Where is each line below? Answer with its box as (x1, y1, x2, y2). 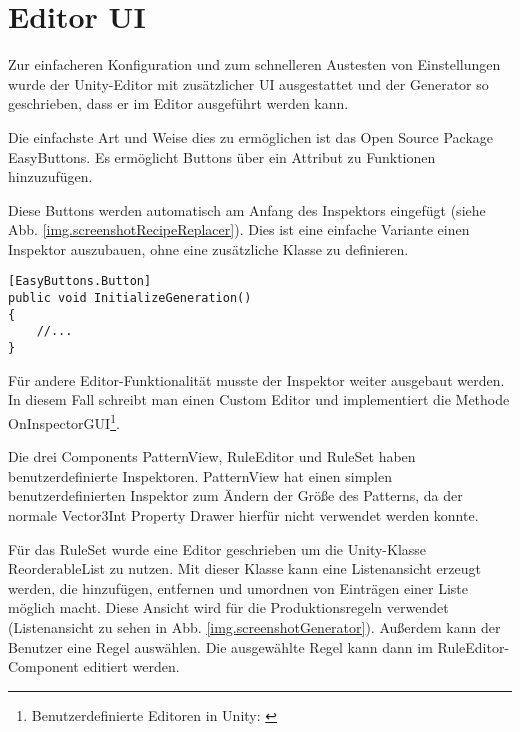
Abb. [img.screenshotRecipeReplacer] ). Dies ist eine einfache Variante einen (8, 219, 470, 240)
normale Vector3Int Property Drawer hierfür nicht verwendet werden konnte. (8, 504, 479, 525)
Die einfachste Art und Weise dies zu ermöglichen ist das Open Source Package (8, 126, 494, 147)
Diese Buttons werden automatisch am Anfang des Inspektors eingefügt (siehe (8, 199, 486, 220)
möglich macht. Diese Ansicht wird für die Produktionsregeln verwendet (8, 597, 449, 618)
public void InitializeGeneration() (8, 291, 252, 306)
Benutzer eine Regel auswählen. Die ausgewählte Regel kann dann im (8, 636, 433, 657)
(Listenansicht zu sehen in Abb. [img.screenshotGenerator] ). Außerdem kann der (8, 616, 501, 637)
